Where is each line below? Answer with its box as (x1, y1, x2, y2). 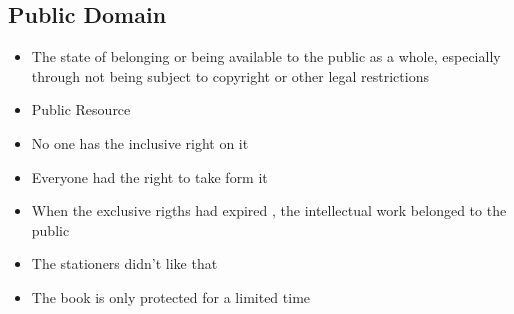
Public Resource (31, 99, 131, 120)
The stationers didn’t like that (31, 253, 218, 274)
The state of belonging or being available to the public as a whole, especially (31, 46, 501, 67)
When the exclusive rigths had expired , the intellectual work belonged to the (31, 200, 507, 221)
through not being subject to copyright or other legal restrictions (31, 65, 429, 86)
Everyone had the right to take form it (31, 166, 268, 187)
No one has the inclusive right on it (31, 132, 249, 153)
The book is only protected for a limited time (31, 286, 311, 307)
